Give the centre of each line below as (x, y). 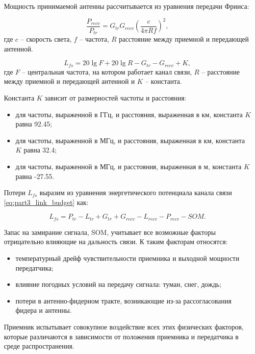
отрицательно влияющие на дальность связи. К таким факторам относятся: (116, 241)
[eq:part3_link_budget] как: (46, 202)
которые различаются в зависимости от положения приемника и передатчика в (121, 336)
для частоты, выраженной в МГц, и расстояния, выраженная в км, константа (130, 140)
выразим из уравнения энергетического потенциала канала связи (136, 192)
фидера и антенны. (44, 310)
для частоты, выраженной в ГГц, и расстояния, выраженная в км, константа (129, 114)
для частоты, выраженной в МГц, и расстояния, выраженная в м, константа (128, 166)
